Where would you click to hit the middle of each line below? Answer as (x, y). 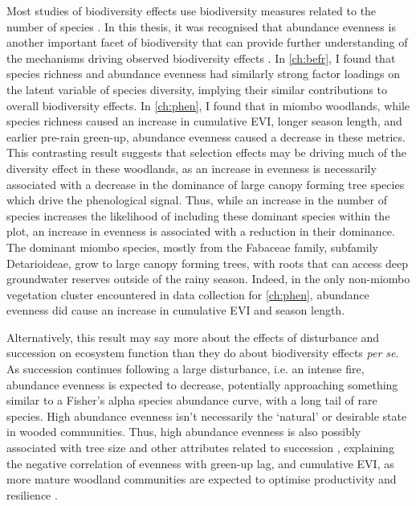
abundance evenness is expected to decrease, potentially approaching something (202, 384)
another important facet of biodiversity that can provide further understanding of (207, 42)
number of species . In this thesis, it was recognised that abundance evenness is (201, 26)
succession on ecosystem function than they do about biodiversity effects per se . (203, 353)
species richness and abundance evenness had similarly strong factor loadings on (204, 74)
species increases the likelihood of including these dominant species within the (198, 215)
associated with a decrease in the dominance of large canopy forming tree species (206, 184)
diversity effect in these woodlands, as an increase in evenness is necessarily (192, 168)
